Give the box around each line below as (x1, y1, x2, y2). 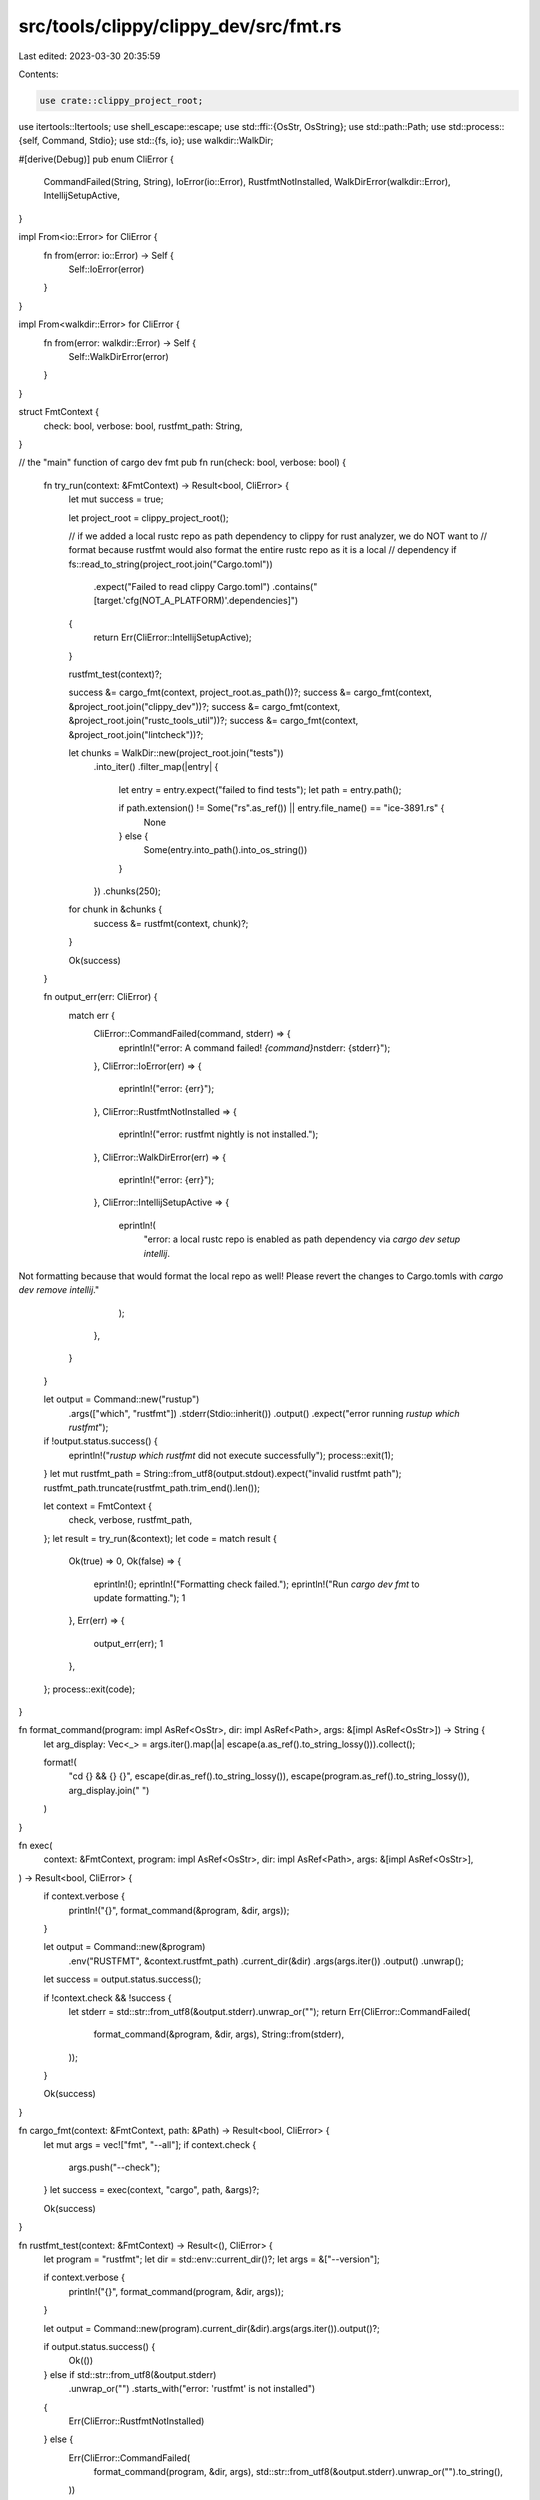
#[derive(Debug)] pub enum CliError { (18, 153, 174, 165)
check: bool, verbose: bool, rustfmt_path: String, (43, 420, 243, 432)
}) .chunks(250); (93, 885, 162, 897)
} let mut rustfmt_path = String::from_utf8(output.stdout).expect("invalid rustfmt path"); (43, 1468, 402, 1480)
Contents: (18, 68, 59, 80)
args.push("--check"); (68, 2161, 160, 2174)
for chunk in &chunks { (68, 903, 163, 915)
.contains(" (271, 581, 318, 593)
